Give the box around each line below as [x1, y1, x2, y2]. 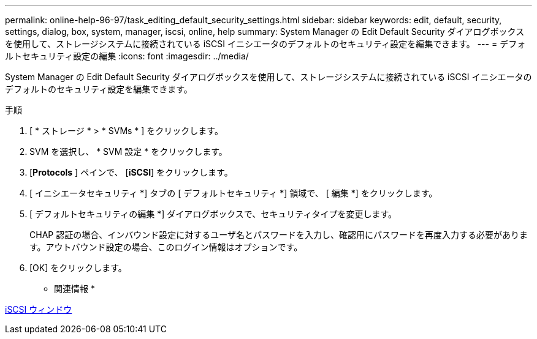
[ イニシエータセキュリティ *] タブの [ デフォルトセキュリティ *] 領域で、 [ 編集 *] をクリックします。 [29, 188, 438, 198]
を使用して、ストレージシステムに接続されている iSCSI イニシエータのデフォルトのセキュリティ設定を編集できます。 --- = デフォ [5, 39, 526, 49]
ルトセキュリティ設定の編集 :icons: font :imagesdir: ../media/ [5, 51, 249, 61]
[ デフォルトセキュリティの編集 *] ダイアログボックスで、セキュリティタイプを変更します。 [29, 209, 397, 219]
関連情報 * [54, 283, 95, 294]
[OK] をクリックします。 [29, 263, 127, 273]
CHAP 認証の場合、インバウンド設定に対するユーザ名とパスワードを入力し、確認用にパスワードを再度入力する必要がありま [29, 229, 528, 240]
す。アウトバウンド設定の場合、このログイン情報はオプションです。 [29, 242, 303, 252]
